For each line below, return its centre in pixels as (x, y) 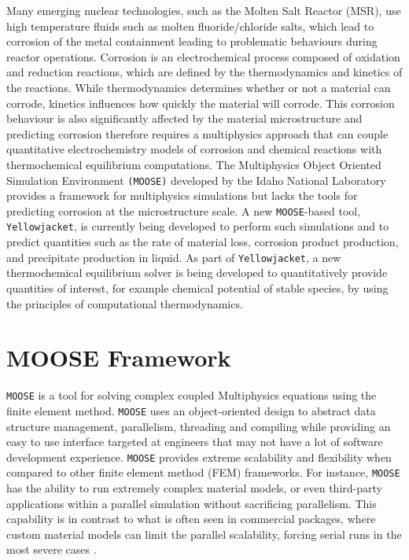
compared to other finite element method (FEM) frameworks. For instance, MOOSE (203, 472)
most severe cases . (52, 549)
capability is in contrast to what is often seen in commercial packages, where (191, 519)
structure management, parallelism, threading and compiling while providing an (199, 426)
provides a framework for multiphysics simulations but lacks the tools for (182, 195)
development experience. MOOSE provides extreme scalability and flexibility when (199, 457)
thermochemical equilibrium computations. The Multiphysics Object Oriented (194, 164)
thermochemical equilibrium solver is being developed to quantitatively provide (197, 273)
